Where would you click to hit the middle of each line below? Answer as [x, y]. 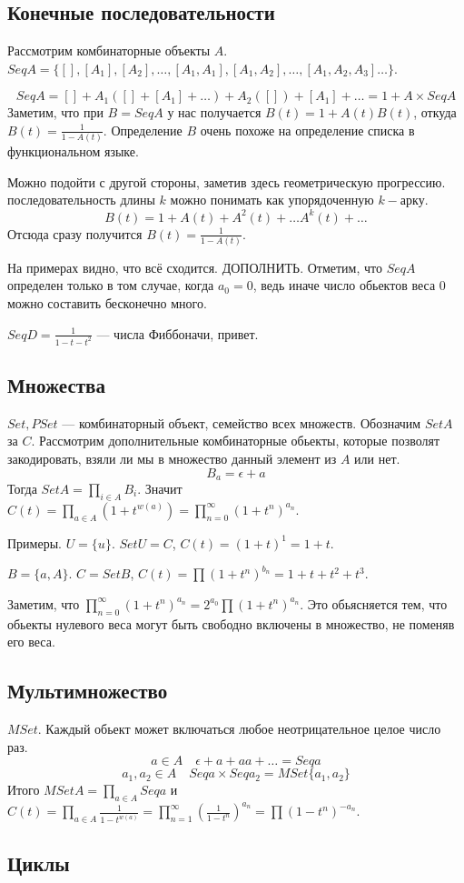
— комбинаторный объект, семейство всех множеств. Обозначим [242, 422]
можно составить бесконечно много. [107, 303]
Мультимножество [88, 691]
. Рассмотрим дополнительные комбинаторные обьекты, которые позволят [236, 441]
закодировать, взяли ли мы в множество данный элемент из [172, 458]
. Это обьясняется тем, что [374, 603]
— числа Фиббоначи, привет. [178, 333]
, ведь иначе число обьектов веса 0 [349, 285]
